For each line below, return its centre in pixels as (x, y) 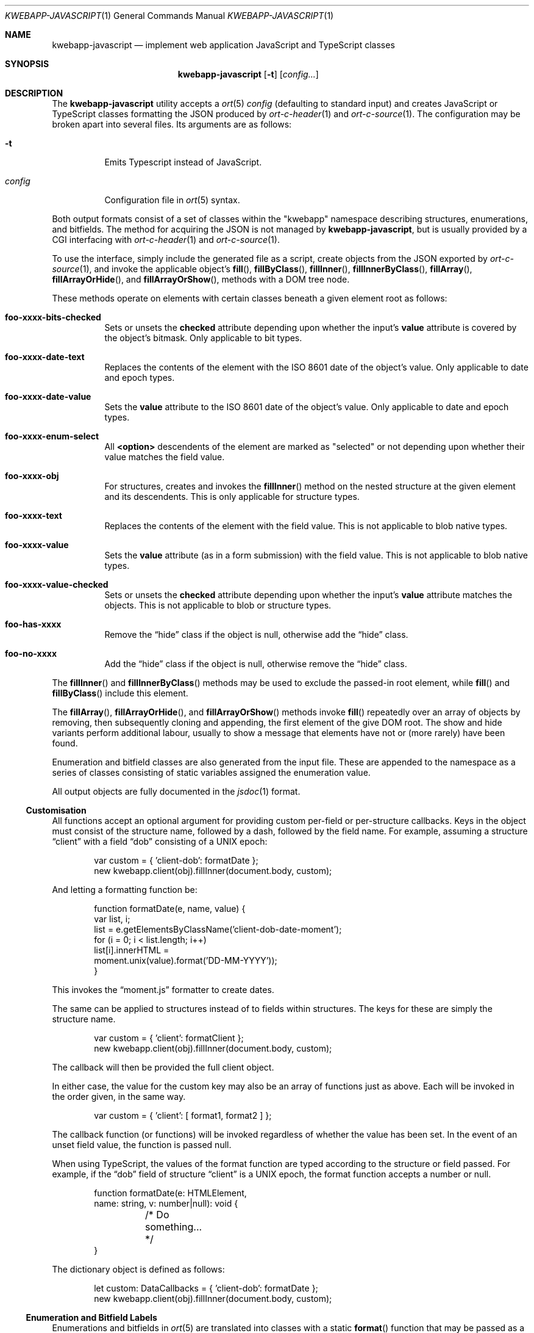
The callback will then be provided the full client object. (163, 1067)
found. (65, 743)
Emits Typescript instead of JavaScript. (183, 162)
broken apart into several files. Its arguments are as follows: (172, 124)
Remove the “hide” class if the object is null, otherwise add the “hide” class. (256, 634)
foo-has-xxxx (33, 624)
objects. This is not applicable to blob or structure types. (218, 605)
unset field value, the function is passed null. (142, 1145)
